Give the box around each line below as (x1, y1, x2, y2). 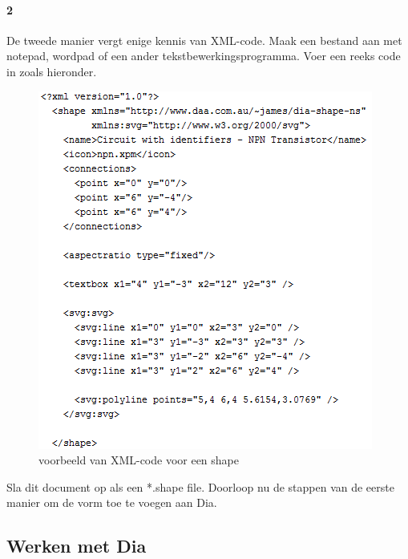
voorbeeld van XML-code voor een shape (38, 452, 240, 468)
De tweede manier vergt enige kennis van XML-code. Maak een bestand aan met (6, 31, 402, 48)
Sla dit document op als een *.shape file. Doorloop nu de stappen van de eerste (6, 478, 394, 495)
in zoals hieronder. (6, 63, 97, 79)
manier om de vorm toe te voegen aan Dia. (6, 494, 217, 511)
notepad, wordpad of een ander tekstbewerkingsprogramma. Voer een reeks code (6, 47, 401, 64)
